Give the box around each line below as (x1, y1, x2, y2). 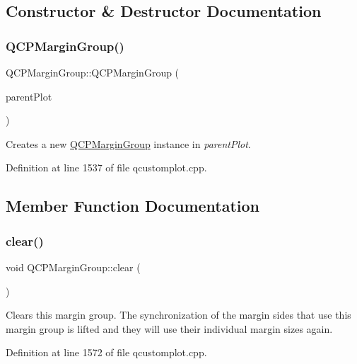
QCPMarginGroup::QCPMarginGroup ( (6, 65, 180, 79)
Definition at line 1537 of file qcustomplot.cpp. (6, 160, 207, 175)
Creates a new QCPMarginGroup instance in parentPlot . (6, 136, 251, 151)
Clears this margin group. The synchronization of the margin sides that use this (6, 307, 351, 322)
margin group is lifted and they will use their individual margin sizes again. (6, 321, 333, 336)
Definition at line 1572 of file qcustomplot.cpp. (6, 345, 207, 360)
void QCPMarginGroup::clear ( (6, 259, 141, 274)
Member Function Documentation (6, 195, 260, 217)
